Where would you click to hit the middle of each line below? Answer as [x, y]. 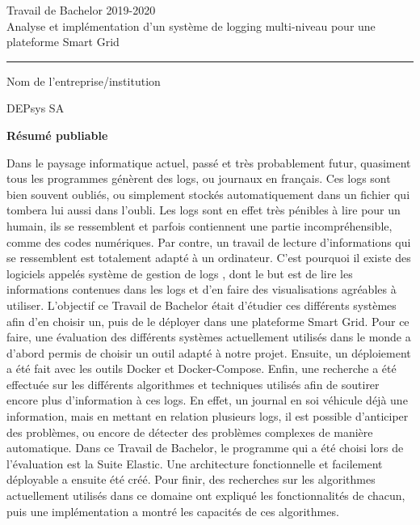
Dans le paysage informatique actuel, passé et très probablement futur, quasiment [209, 162]
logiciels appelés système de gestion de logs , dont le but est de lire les [180, 273]
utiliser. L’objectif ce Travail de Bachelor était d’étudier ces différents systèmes [202, 305]
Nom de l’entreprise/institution [84, 80]
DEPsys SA [36, 108]
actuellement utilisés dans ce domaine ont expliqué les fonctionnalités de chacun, [206, 495]
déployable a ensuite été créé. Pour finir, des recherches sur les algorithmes [191, 479]
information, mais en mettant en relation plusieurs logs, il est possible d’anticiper [208, 416]
